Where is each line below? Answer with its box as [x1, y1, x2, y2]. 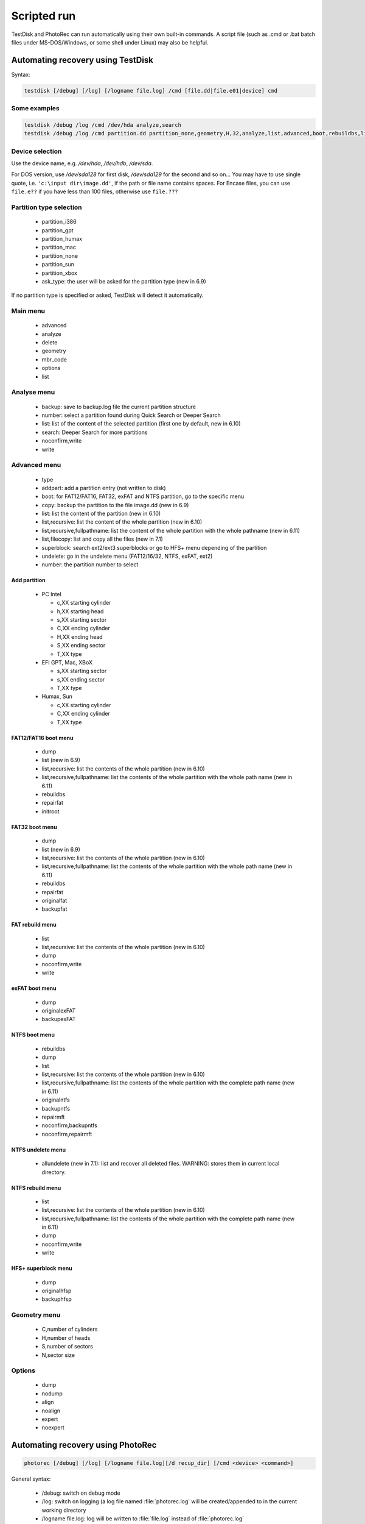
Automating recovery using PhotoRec [11, 1440, 157, 1450]
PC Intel [41, 590, 62, 597]
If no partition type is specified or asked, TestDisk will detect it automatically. [11, 291, 204, 299]
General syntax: [11, 1475, 51, 1483]
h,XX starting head [57, 607, 104, 615]
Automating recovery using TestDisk [11, 55, 153, 65]
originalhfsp [41, 1287, 72, 1295]
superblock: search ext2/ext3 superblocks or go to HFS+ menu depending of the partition [41, 544, 267, 551]
